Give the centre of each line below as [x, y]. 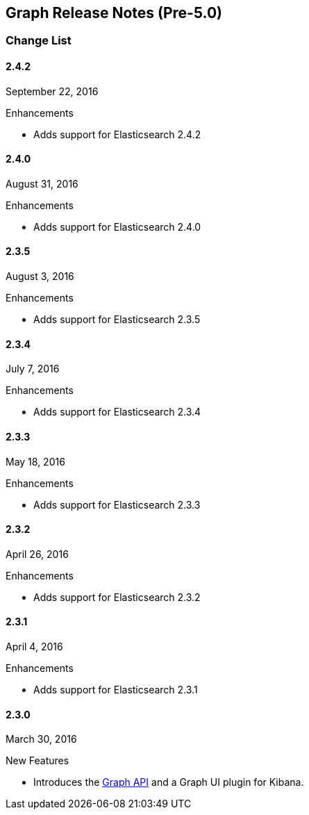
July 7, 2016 [33, 369]
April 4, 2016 [34, 646]
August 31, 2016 [42, 183]
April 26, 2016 [37, 554]
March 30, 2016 [41, 739]
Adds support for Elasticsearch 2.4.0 [117, 227]
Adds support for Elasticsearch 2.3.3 [117, 504]
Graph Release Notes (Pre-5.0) [114, 13]
